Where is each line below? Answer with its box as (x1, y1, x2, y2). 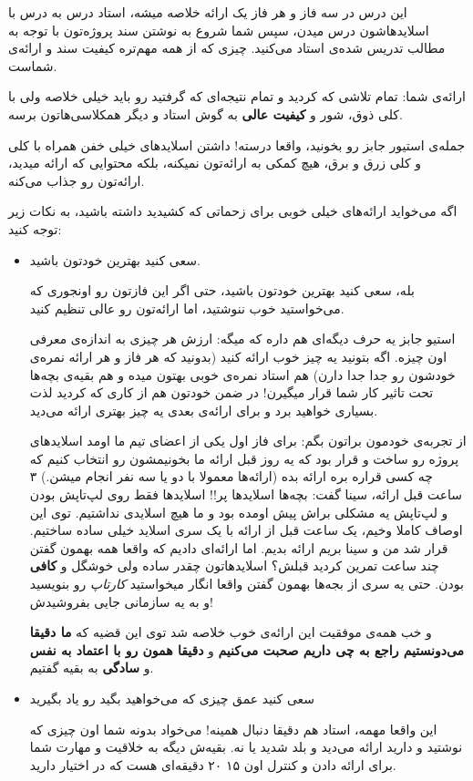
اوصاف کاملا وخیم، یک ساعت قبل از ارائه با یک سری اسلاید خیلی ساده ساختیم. (29, 520, 463, 540)
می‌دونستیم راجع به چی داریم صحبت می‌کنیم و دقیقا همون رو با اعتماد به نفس (29, 640, 465, 659)
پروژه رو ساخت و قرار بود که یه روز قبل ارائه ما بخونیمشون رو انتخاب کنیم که (29, 448, 459, 468)
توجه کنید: (8, 219, 62, 238)
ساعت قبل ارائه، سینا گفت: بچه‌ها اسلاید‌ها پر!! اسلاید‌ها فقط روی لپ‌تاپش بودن (29, 485, 462, 504)
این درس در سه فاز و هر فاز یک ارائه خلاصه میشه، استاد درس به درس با (8, 3, 407, 21)
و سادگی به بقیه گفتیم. (29, 658, 154, 677)
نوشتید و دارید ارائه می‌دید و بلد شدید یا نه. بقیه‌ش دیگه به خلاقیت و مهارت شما (29, 737, 463, 756)
